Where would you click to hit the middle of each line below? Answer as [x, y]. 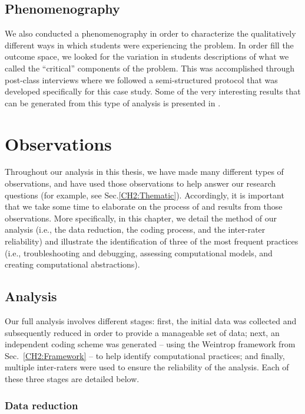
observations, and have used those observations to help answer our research [140, 183]
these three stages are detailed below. [72, 379]
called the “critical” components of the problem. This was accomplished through [150, 68]
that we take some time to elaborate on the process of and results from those [144, 206]
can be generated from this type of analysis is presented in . [113, 102]
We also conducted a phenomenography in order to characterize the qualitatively [150, 33]
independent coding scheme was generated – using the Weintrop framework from [150, 344]
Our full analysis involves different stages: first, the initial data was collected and [151, 321]
